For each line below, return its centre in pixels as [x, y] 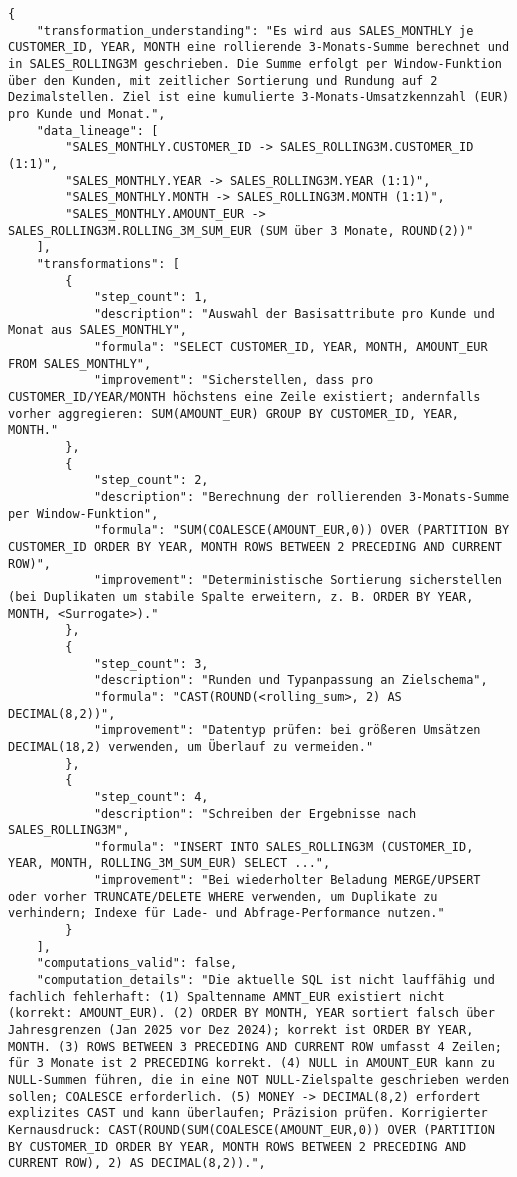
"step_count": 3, [151, 663]
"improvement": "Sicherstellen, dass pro [233, 380]
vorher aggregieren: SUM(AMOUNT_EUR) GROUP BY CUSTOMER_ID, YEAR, [234, 413]
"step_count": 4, [151, 796]
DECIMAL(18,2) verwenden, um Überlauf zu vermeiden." [191, 746]
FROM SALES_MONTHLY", [80, 363]
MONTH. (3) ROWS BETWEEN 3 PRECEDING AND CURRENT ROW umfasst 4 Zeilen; [255, 1046]
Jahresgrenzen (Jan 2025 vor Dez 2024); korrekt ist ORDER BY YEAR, [241, 1030]
